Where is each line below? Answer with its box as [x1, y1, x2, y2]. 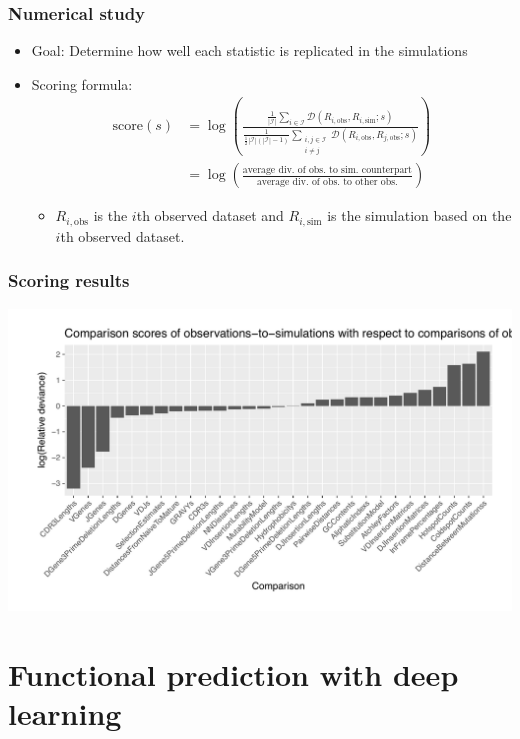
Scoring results [8, 268, 130, 293]
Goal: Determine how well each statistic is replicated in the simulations [31, 40, 468, 61]
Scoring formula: [31, 73, 133, 94]
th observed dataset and [136, 205, 284, 226]
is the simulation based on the [327, 205, 512, 226]
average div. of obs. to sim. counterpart [242, 164, 412, 175]
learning [8, 692, 122, 733]
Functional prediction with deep [8, 653, 459, 694]
